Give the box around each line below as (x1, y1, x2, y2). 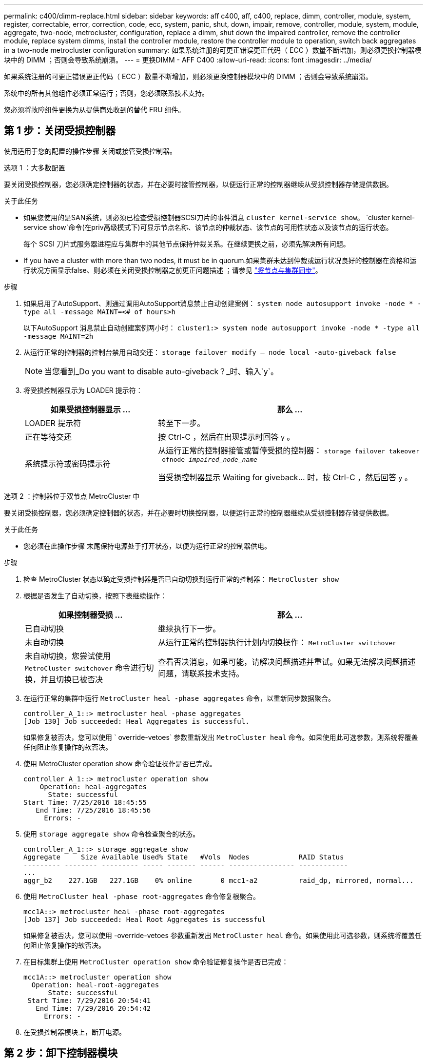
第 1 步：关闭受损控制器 (4, 124, 116, 137)
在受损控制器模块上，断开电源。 (23, 1027, 126, 1036)
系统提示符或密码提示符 (25, 459, 111, 469)
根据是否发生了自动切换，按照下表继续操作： (23, 591, 167, 600)
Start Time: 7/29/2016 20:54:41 (27, 996, 151, 1004)
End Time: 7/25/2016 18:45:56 (36, 806, 151, 814)
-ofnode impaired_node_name (158, 455, 257, 463)
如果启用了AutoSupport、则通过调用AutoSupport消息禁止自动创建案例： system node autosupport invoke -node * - (23, 299, 422, 307)
